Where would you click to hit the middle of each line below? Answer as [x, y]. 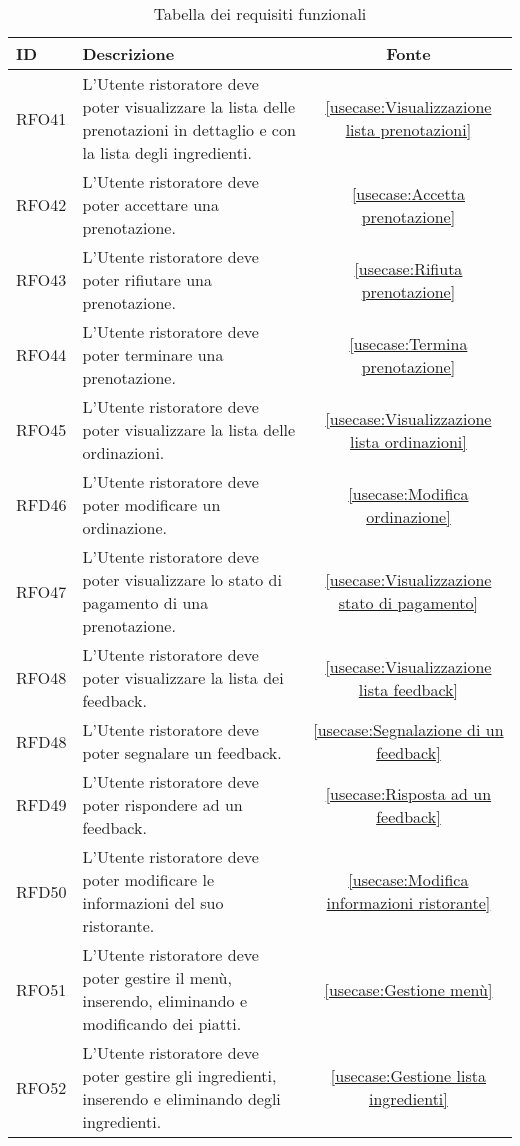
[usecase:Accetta [408, 193]
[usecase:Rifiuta [408, 268]
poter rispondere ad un [162, 804]
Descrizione [128, 53]
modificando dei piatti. [162, 1023]
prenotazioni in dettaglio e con [189, 129]
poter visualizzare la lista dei [183, 677]
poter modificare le [148, 879]
